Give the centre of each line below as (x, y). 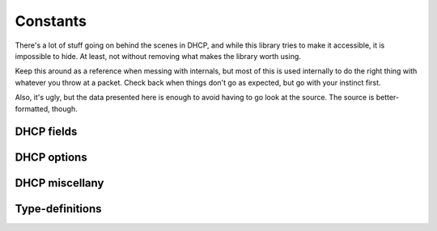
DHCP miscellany (59, 183)
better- (388, 98)
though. (64, 108)
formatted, (32, 108)
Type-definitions (58, 209)
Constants (51, 21)
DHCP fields (46, 132)
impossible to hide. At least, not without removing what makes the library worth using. (158, 56)
